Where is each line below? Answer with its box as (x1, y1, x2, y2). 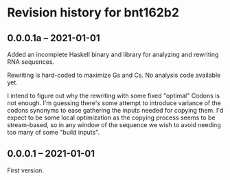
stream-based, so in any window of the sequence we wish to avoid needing (7, 121, 221, 128)
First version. (7, 166, 45, 175)
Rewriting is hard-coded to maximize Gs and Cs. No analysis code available (7, 71, 221, 79)
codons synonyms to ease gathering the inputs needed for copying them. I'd (7, 106, 224, 114)
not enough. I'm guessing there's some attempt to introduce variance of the (7, 99, 221, 107)
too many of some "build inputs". (7, 128, 100, 136)
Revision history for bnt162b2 (7, 5, 180, 21)
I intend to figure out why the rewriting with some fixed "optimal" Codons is (7, 91, 220, 100)
